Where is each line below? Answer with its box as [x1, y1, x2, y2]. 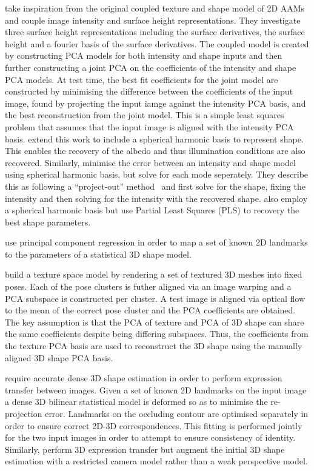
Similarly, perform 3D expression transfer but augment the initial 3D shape [5, 443, 285, 455]
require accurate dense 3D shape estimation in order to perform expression [5, 372, 282, 384]
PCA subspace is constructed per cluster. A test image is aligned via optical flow [5, 292, 306, 304]
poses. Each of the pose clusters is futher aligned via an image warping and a [5, 280, 292, 293]
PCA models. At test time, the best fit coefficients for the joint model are [5, 73, 278, 85]
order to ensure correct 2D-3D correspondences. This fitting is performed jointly [5, 419, 302, 432]
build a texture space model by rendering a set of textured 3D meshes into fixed [5, 268, 302, 281]
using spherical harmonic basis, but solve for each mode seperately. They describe [5, 168, 309, 181]
